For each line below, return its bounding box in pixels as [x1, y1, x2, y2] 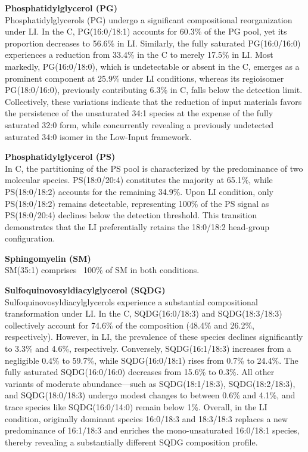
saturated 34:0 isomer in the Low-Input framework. [5, 130, 192, 143]
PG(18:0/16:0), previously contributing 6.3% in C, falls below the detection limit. [5, 83, 303, 96]
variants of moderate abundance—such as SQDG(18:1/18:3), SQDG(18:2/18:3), [5, 377, 295, 389]
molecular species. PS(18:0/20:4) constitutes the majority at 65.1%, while [5, 174, 273, 186]
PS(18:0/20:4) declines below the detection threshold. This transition [5, 209, 257, 221]
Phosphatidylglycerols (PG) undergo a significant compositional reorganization [5, 13, 293, 26]
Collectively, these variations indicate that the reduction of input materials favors [5, 95, 302, 107]
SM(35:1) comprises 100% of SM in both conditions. [5, 264, 200, 276]
